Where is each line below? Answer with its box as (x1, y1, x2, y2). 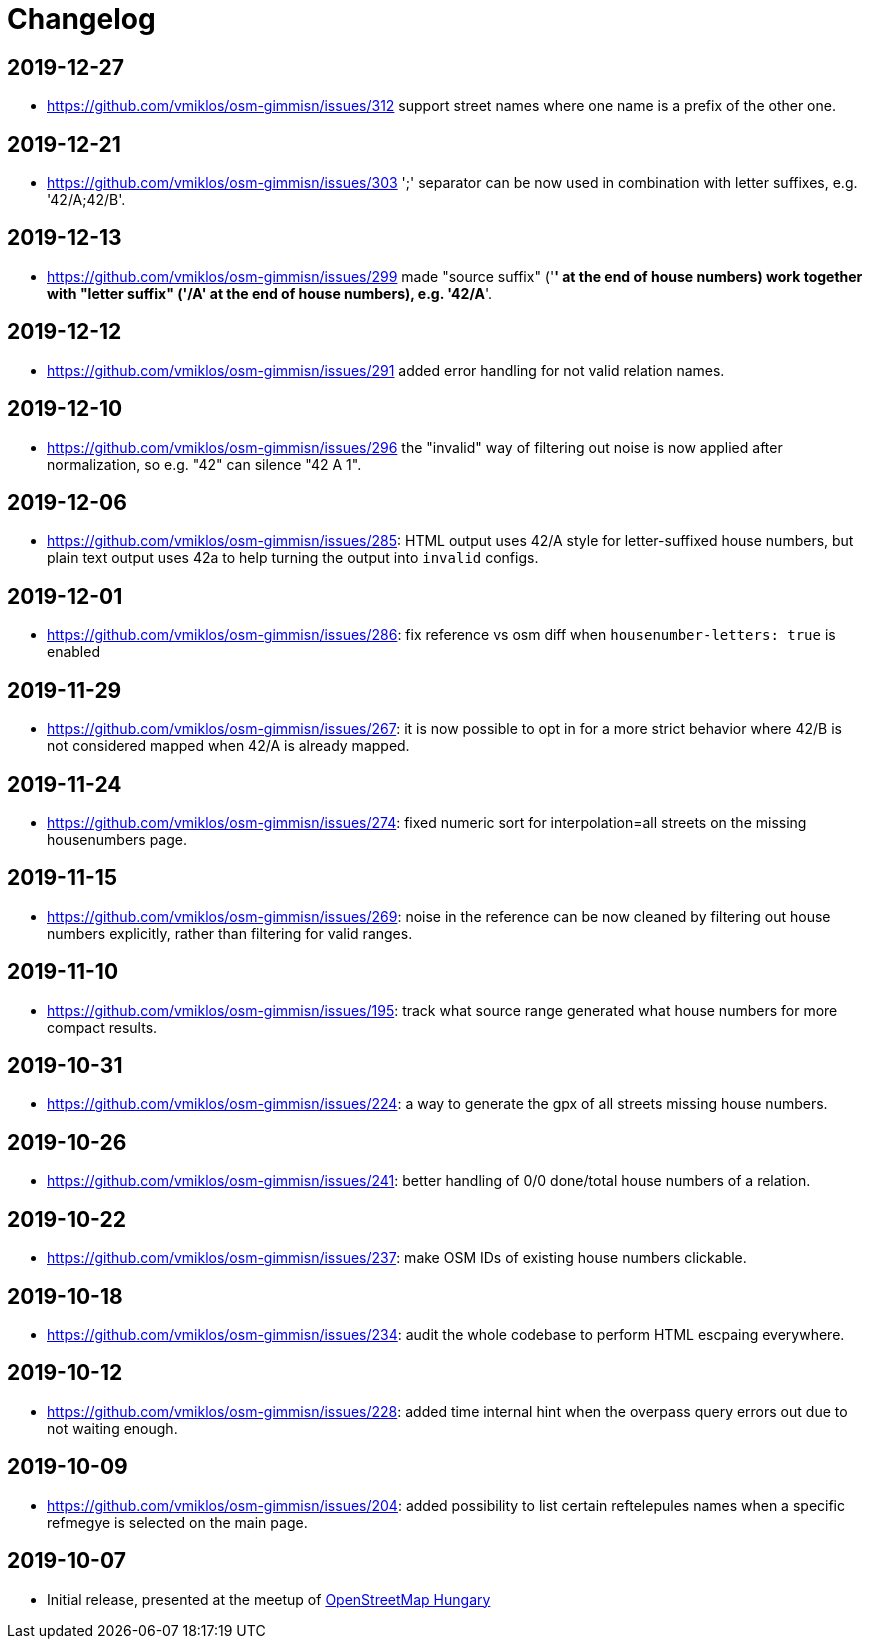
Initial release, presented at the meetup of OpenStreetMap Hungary (47, 1590, 491, 1608)
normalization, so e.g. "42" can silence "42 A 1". (47, 455, 362, 473)
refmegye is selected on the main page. (47, 1513, 308, 1531)
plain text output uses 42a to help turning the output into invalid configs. (47, 549, 539, 567)
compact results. (47, 1018, 158, 1036)
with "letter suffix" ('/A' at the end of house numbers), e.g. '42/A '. (47, 284, 493, 302)
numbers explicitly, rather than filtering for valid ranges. (47, 924, 413, 942)
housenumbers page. (47, 830, 187, 848)
